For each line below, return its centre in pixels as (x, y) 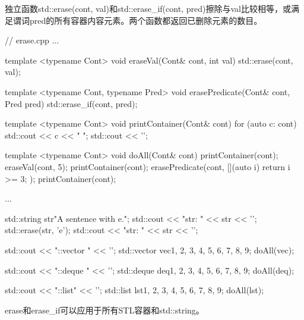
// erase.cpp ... (32, 40)
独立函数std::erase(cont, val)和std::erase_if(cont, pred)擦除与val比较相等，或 (148, 8)
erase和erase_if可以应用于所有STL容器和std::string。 (104, 310)
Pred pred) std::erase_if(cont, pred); (71, 103)
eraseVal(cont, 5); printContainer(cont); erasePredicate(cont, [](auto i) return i (148, 166)
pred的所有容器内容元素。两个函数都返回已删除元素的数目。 (146, 20)
